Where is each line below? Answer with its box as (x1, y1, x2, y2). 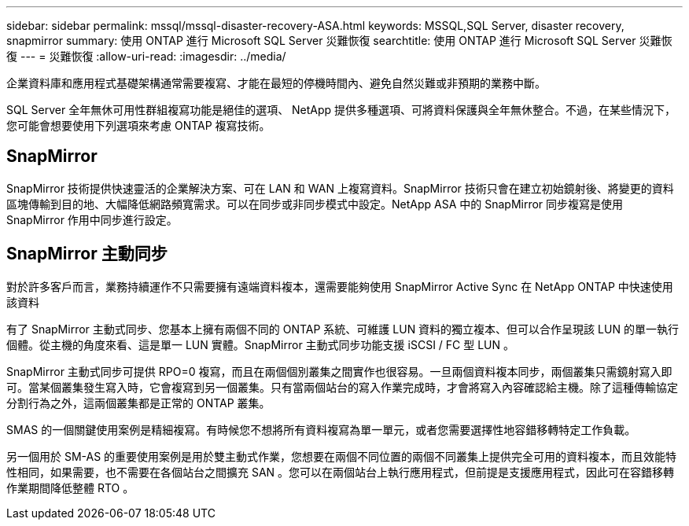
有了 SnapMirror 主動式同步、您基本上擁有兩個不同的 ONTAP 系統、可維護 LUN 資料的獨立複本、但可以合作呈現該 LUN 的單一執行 (6, 322, 679, 336)
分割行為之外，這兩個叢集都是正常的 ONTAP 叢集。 (6, 395, 271, 410)
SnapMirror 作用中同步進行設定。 (6, 212, 178, 226)
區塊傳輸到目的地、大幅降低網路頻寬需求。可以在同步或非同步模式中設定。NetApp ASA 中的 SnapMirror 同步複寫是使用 (6, 197, 624, 211)
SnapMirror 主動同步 (6, 244, 168, 264)
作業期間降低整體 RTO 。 (6, 480, 134, 495)
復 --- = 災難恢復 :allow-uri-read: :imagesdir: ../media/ (6, 50, 286, 63)
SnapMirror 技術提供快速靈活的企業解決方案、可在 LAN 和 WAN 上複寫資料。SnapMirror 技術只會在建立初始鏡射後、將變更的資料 (6, 181, 674, 195)
